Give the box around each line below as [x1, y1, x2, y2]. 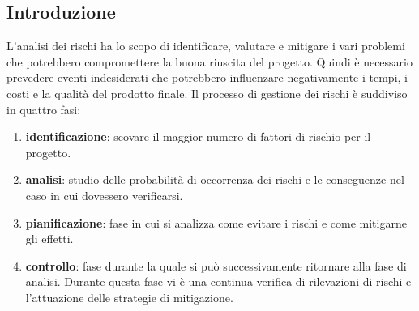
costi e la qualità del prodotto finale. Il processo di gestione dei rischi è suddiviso [6, 84, 408, 101]
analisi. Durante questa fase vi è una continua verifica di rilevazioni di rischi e [25, 273, 412, 290]
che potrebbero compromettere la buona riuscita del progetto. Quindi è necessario [6, 53, 413, 70]
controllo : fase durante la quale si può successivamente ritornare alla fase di [25, 257, 407, 274]
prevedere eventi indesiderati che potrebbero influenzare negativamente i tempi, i [6, 69, 408, 86]
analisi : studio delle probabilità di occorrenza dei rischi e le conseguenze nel [25, 171, 404, 188]
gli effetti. [25, 230, 74, 247]
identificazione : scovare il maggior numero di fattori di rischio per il [25, 128, 371, 145]
